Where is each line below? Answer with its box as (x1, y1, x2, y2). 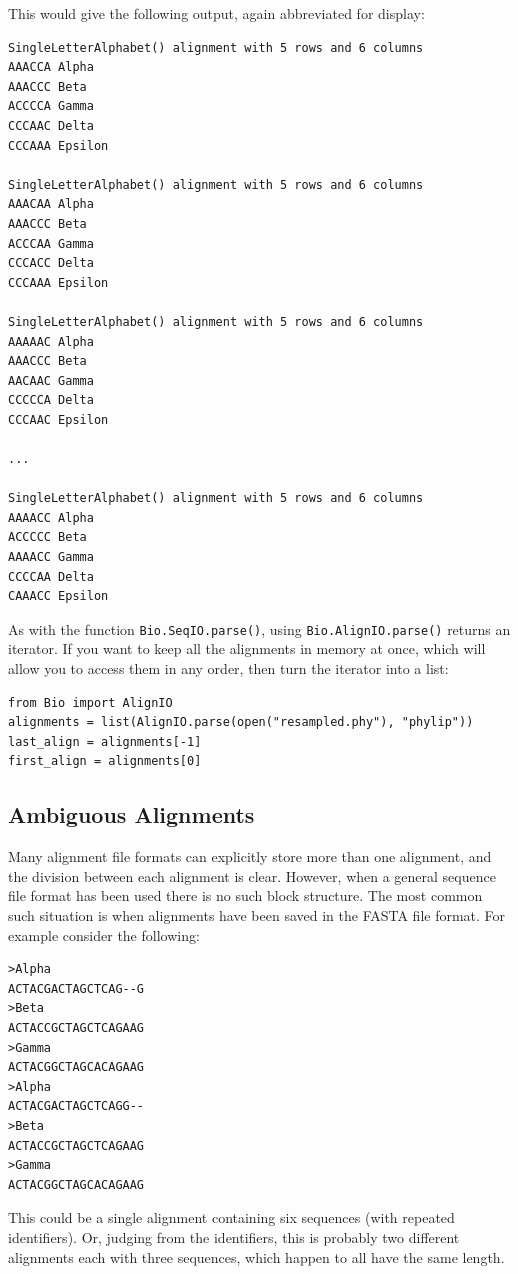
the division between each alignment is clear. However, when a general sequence (8, 865, 496, 886)
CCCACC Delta (8, 256, 94, 271)
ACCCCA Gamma (8, 99, 94, 114)
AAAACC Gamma (8, 550, 94, 565)
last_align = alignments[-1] (8, 734, 202, 749)
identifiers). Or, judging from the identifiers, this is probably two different (8, 1226, 460, 1247)
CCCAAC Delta (8, 118, 94, 133)
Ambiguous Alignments (8, 799, 255, 830)
